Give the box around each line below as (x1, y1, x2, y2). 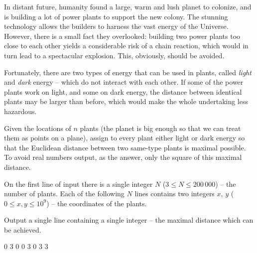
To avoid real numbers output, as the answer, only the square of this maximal (4, 152, 242, 162)
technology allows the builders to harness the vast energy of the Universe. (4, 21, 229, 31)
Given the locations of (4, 123, 71, 133)
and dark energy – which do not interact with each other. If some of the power (4, 77, 244, 87)
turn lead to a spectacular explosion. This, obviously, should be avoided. (4, 50, 225, 60)
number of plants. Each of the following (4, 188, 125, 199)
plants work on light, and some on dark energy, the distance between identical (4, 86, 242, 97)
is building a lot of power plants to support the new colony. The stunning (4, 11, 228, 21)
